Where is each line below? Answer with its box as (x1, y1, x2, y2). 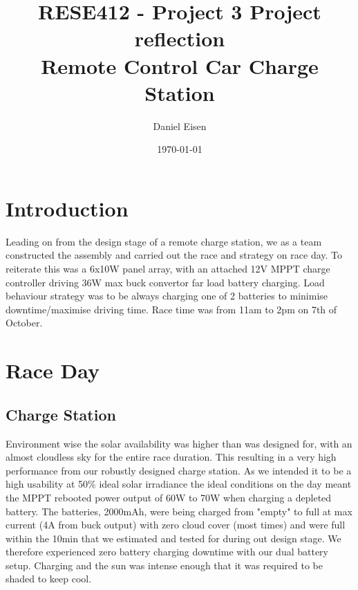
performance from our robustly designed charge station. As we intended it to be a (6, 463, 352, 477)
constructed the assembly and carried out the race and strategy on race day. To (6, 248, 343, 262)
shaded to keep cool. (6, 571, 92, 586)
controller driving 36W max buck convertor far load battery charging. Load (6, 275, 325, 289)
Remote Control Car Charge (41, 51, 319, 80)
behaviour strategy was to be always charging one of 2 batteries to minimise (6, 288, 328, 303)
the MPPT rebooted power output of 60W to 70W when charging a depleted (6, 490, 332, 504)
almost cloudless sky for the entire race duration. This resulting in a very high (6, 450, 337, 464)
